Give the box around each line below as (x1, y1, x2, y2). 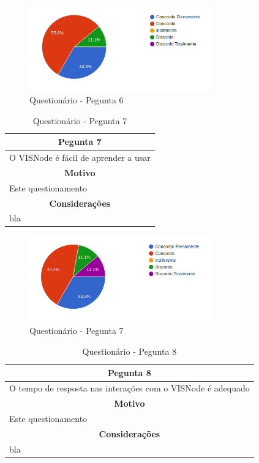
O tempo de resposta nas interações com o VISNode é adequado (9, 382, 250, 394)
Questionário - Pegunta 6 (29, 93, 124, 106)
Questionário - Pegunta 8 (82, 345, 177, 358)
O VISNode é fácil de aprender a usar (9, 151, 151, 163)
